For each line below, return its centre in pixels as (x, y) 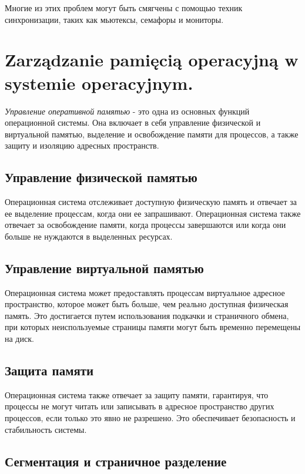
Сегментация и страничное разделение (116, 461)
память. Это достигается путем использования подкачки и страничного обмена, (147, 315)
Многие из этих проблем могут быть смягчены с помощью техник (124, 8)
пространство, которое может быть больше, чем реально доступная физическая (147, 304)
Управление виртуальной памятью (104, 268)
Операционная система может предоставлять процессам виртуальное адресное (145, 292)
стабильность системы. (46, 429)
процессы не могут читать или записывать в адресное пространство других (140, 406)
